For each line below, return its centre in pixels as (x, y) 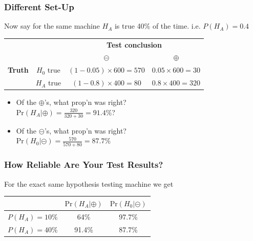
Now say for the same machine (52, 26)
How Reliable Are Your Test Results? (84, 165)
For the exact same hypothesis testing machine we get (89, 183)
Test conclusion (134, 44)
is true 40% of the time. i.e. (157, 26)
